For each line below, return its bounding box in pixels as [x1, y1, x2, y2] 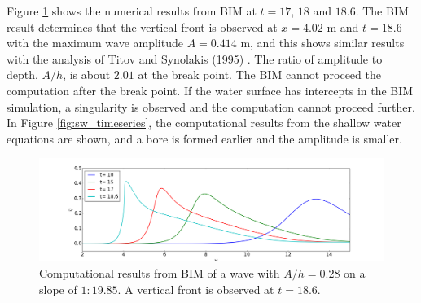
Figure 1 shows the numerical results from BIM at [7, 2, 257, 19]
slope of [39, 280, 77, 297]
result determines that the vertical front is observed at [7, 18, 278, 35]
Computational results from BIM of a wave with [39, 265, 280, 282]
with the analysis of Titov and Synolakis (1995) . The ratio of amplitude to [7, 50, 383, 67]
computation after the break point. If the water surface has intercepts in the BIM [7, 81, 414, 99]
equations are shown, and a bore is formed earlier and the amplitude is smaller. [7, 130, 402, 147]
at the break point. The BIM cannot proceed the [138, 66, 381, 83]
